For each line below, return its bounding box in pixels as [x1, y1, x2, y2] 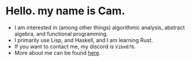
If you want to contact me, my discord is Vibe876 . [14, 43, 136, 50]
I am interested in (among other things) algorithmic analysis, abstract [14, 24, 185, 31]
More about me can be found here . [14, 49, 101, 56]
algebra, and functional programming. [14, 30, 109, 37]
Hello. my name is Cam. [5, 4, 126, 18]
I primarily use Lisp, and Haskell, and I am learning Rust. [14, 36, 153, 44]
